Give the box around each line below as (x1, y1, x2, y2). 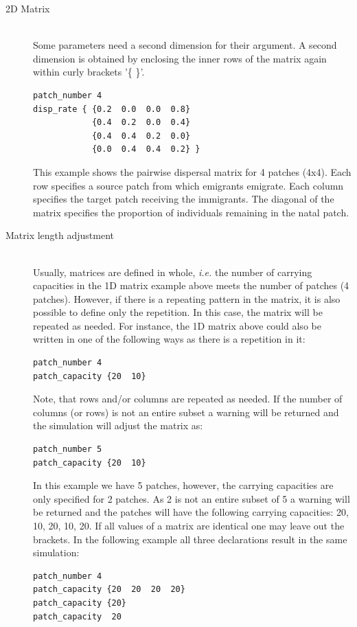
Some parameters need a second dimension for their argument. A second (33, 38, 337, 52)
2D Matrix (5, 1, 50, 15)
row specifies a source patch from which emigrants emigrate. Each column (33, 178, 344, 192)
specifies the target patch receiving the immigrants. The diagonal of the (33, 192, 334, 206)
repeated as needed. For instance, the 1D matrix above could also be (33, 318, 321, 332)
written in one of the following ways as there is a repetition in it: (33, 332, 306, 346)
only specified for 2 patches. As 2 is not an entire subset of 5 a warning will (33, 491, 350, 505)
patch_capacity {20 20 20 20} (33, 584, 185, 595)
